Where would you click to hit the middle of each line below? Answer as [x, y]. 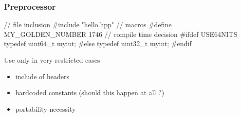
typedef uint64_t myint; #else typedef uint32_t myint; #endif [98, 43]
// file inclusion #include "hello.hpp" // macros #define [88, 25]
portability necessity [46, 109]
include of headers [42, 76]
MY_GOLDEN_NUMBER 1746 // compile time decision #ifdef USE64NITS [121, 34]
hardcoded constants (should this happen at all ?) [90, 92]
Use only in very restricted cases [52, 60]
